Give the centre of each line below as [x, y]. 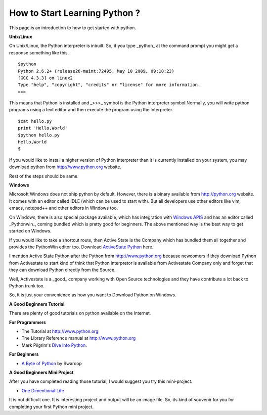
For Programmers [28, 322]
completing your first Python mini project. [51, 407]
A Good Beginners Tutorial [37, 304]
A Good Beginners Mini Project [41, 372]
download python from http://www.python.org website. [65, 167]
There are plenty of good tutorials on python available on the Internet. [80, 313]
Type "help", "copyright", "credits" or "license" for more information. [109, 85]
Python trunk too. [27, 286]
